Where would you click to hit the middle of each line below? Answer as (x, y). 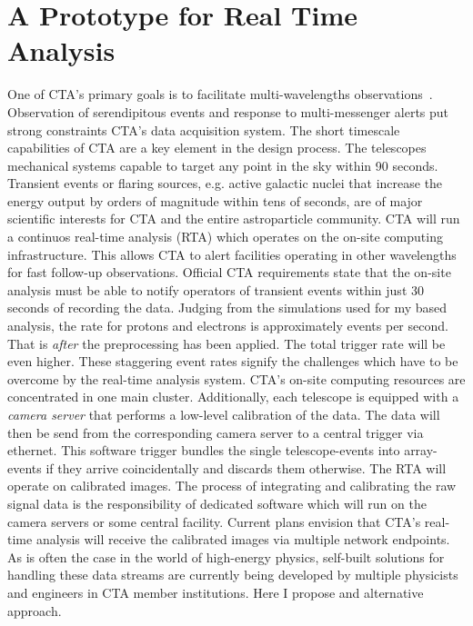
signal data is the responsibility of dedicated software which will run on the (217, 503)
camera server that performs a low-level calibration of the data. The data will (224, 414)
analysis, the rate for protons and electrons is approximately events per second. (228, 326)
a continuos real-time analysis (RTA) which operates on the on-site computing (225, 237)
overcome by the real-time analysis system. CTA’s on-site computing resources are (236, 378)
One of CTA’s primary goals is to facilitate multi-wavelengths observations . (220, 94)
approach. (35, 610)
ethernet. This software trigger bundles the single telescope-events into (204, 450)
